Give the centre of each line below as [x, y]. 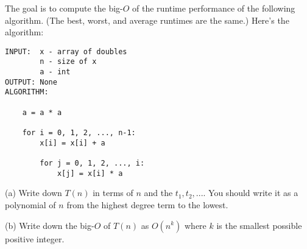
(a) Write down [34, 193]
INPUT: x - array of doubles [66, 51]
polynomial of [30, 204]
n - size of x [68, 62]
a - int [55, 72]
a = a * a [42, 112]
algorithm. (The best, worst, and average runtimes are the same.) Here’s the [147, 20]
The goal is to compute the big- [64, 8]
